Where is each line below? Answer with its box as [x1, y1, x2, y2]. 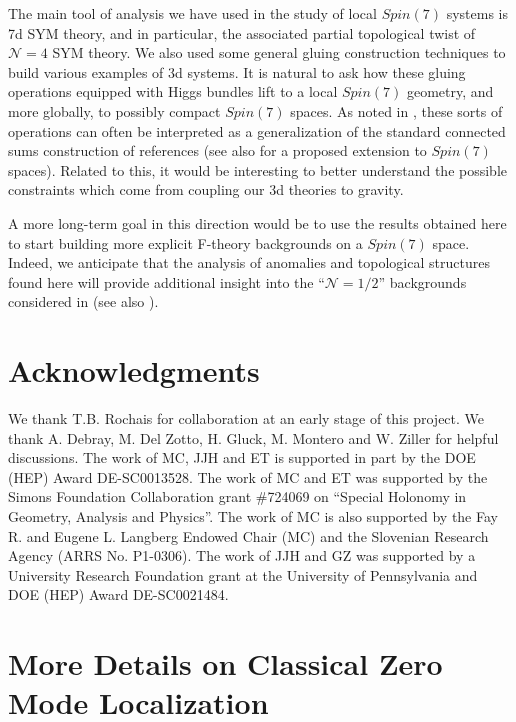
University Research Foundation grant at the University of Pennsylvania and [8, 564, 478, 585]
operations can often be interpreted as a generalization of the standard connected [8, 120, 506, 141]
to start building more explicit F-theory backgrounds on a [8, 232, 363, 253]
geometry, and [406, 81, 494, 102]
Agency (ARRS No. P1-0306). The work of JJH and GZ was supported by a [8, 545, 476, 566]
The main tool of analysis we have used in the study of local [8, 3, 377, 23]
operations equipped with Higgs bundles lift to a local [8, 81, 338, 102]
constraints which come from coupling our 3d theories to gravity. [8, 179, 404, 200]
